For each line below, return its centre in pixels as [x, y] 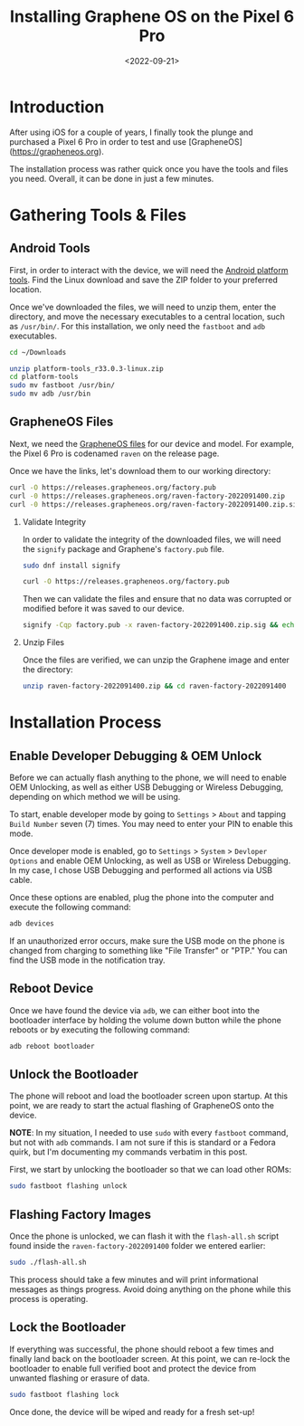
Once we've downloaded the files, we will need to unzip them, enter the [143, 307]
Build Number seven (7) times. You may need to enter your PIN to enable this [152, 824]
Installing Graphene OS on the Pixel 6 [152, 17]
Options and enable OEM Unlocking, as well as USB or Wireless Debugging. [150, 860]
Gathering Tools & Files [98, 215]
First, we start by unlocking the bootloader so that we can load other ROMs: [151, 1170]
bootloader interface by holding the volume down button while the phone [146, 1020]
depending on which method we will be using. [95, 797]
